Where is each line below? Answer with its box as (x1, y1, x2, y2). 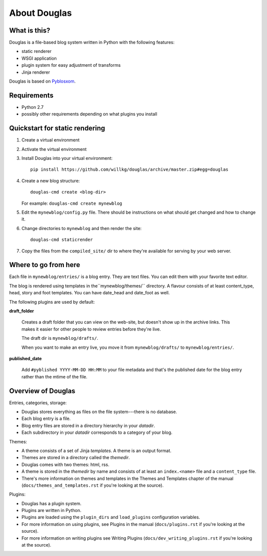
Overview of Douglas (9, 386, 76, 395)
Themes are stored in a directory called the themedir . (21, 455, 130, 461)
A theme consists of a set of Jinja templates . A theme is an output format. (21, 448, 172, 454)
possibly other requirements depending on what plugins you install (21, 111, 158, 117)
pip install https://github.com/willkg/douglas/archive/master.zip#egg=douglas (30, 167, 228, 173)
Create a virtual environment (21, 137, 80, 143)
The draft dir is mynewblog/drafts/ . (21, 335, 98, 341)
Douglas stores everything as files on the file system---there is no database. (21, 409, 178, 415)
